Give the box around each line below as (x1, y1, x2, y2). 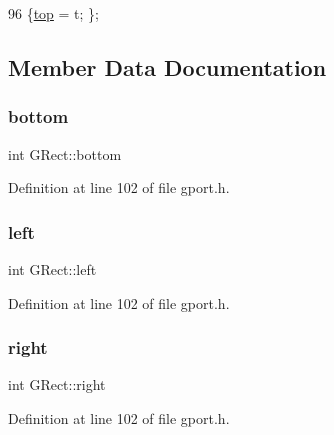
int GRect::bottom (8, 143, 122, 164)
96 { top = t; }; (8, 3, 100, 23)
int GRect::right (8, 374, 106, 395)
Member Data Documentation (8, 51, 327, 82)
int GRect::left (8, 259, 97, 279)
